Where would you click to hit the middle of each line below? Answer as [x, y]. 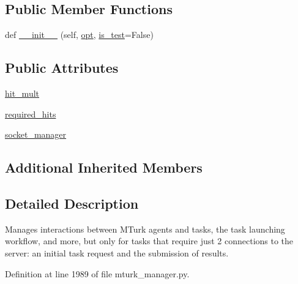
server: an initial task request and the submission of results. [117, 252]
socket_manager [36, 134]
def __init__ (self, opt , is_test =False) [79, 35]
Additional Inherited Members [104, 167]
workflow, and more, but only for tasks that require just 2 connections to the [149, 241]
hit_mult [22, 93]
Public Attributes [62, 68]
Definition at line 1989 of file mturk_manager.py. [97, 273]
